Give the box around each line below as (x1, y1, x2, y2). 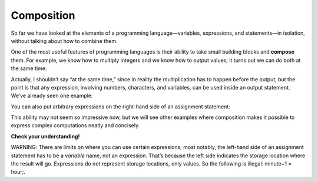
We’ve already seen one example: (11, 92, 93, 100)
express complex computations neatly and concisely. (11, 122, 140, 129)
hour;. (11, 168, 26, 176)
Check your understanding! (11, 133, 80, 140)
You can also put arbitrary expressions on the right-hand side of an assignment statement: (11, 103, 231, 110)
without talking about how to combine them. (11, 37, 118, 44)
